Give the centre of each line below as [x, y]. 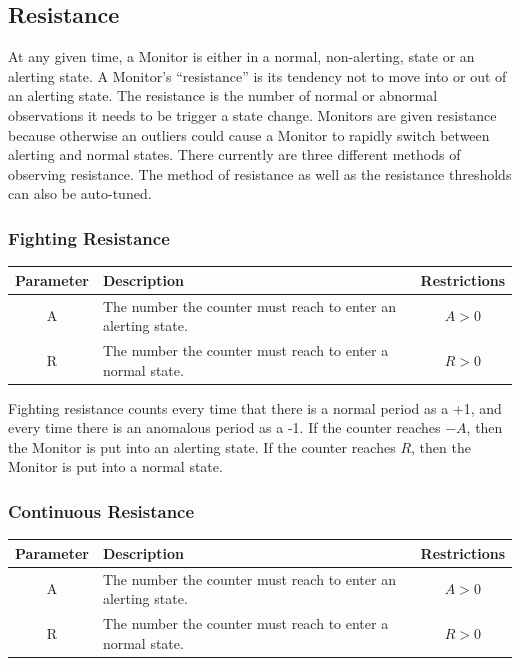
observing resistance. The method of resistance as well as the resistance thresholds [260, 173]
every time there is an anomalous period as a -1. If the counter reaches [224, 427]
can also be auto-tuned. [80, 193]
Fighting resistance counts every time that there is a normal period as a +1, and [255, 407]
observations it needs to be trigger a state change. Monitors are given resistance [252, 114]
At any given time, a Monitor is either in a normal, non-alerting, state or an [241, 56]
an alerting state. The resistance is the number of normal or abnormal [223, 95]
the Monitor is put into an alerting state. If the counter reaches [202, 446]
